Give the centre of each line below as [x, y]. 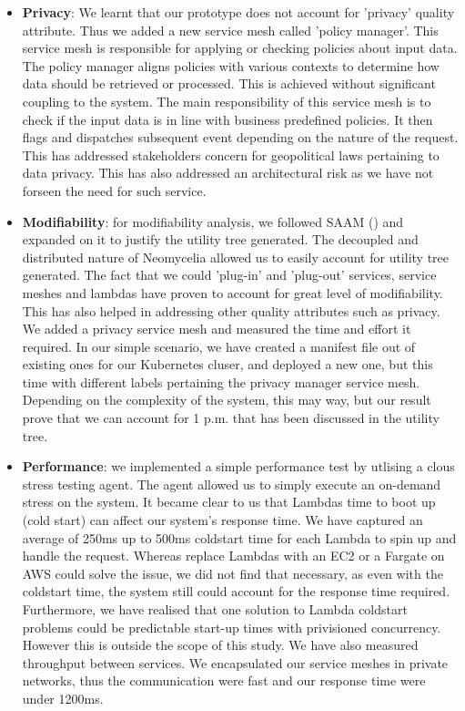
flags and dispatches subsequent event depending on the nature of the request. [240, 137]
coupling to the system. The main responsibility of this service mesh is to [227, 101]
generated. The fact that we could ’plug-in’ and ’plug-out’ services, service [229, 275]
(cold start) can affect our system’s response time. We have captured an [222, 520]
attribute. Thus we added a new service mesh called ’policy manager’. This [230, 30]
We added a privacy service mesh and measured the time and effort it [217, 329]
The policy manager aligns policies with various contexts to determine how [231, 65]
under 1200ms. [63, 698]
